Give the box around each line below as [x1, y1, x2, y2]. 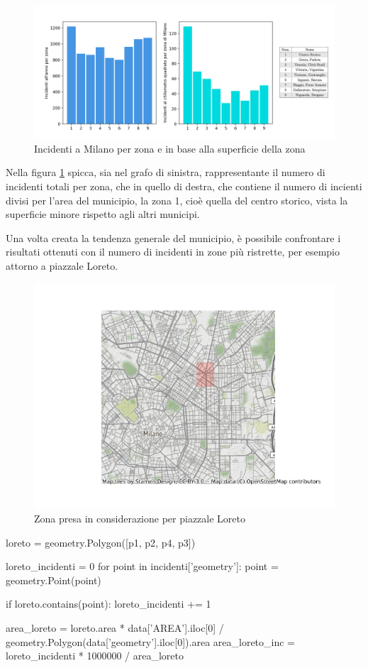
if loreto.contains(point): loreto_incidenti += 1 [6, 596, 211, 611]
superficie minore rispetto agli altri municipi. [6, 207, 200, 221]
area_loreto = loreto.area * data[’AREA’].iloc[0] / [6, 620, 224, 635]
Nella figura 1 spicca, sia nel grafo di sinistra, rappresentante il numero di [6, 165, 325, 180]
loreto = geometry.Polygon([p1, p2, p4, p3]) [6, 535, 196, 549]
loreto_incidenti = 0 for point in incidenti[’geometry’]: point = [6, 559, 279, 574]
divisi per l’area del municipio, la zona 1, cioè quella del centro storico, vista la [6, 192, 348, 207]
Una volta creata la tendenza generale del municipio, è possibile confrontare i [6, 230, 341, 245]
